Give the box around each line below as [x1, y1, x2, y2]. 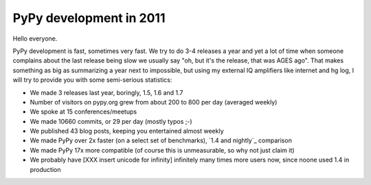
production [30, 165, 61, 173]
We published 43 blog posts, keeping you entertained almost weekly [30, 127, 224, 135]
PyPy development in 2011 [12, 10, 166, 25]
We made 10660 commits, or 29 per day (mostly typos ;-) [30, 117, 192, 125]
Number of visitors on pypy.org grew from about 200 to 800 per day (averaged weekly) [30, 98, 278, 106]
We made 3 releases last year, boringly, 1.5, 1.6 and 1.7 [30, 88, 183, 96]
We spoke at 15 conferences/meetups [30, 107, 137, 116]
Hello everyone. [12, 34, 58, 43]
